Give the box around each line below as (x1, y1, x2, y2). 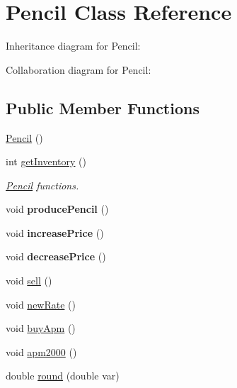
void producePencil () (6, 201, 109, 216)
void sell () (6, 273, 52, 288)
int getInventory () (6, 154, 87, 169)
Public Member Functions (6, 96, 200, 118)
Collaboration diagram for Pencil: (6, 62, 151, 77)
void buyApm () (6, 321, 76, 336)
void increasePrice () (6, 225, 104, 240)
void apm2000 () (6, 344, 77, 359)
